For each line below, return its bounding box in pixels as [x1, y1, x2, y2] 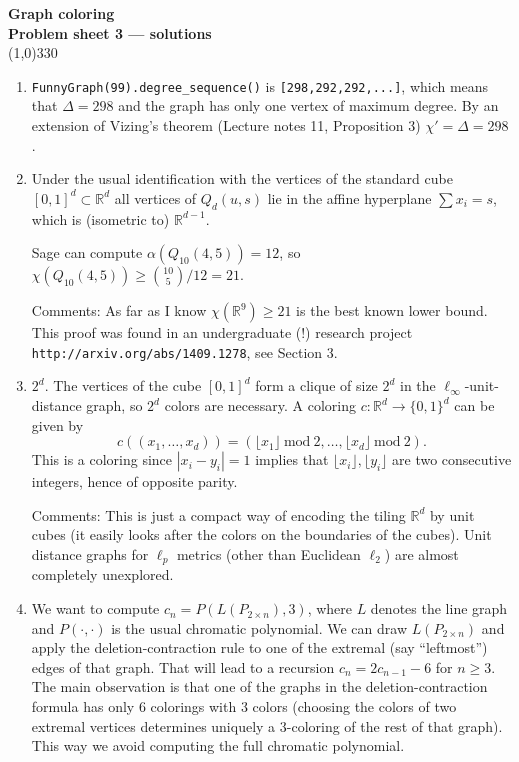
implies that [255, 449, 329, 470]
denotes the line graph [370, 598, 508, 619]
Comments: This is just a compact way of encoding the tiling [31, 504, 406, 525]
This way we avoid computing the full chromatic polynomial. [31, 735, 405, 756]
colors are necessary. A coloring [164, 395, 356, 416]
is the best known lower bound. [296, 300, 488, 321]
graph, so [86, 395, 143, 416]
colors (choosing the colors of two [252, 696, 457, 717]
